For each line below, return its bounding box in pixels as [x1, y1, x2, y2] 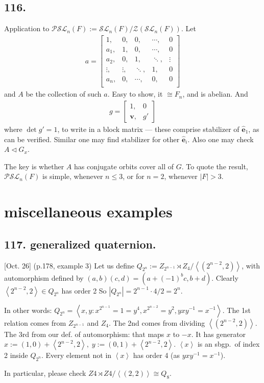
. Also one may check [187, 133, 254, 144]
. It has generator [191, 328, 246, 339]
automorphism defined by [4, 272, 84, 283]
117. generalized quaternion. [4, 236, 156, 252]
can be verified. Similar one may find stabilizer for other [4, 133, 180, 144]
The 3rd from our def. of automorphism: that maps [4, 328, 164, 339]
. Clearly [211, 272, 238, 283]
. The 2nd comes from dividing [108, 317, 205, 328]
